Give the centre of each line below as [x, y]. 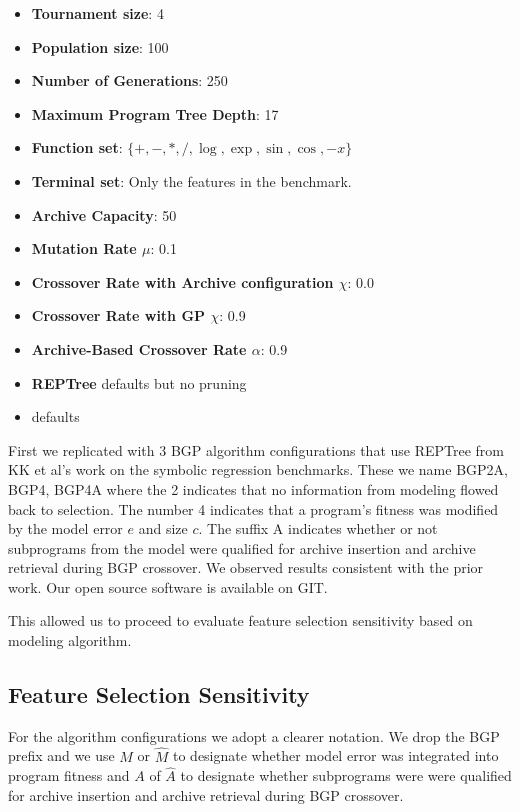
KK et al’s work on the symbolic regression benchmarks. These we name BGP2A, [258, 469]
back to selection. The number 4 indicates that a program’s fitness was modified [253, 508]
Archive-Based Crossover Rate [139, 348]
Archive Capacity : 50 [104, 214]
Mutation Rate [84, 248]
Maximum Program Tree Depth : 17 [155, 113]
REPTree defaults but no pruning [139, 382]
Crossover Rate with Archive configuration [182, 281]
